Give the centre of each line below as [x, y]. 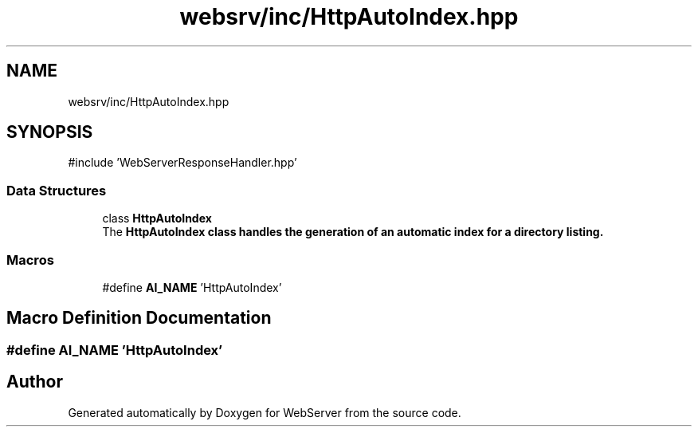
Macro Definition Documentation [139, 318]
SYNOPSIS [50, 132]
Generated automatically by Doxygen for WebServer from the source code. [265, 412]
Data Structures [57, 190]
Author [35, 382]
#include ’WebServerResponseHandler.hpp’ [182, 163]
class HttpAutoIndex [157, 218]
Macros [30, 260]
